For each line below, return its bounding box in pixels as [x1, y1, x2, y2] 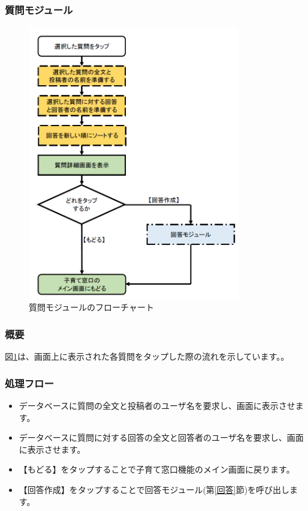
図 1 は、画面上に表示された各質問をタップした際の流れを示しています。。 [5, 350, 289, 363]
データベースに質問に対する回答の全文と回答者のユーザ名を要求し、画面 [19, 431, 304, 444]
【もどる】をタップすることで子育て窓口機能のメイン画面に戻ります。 [19, 463, 295, 476]
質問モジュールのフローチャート [29, 301, 154, 313]
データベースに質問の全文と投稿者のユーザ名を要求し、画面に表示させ [19, 399, 295, 411]
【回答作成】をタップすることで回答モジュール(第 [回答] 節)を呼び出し [19, 483, 290, 495]
